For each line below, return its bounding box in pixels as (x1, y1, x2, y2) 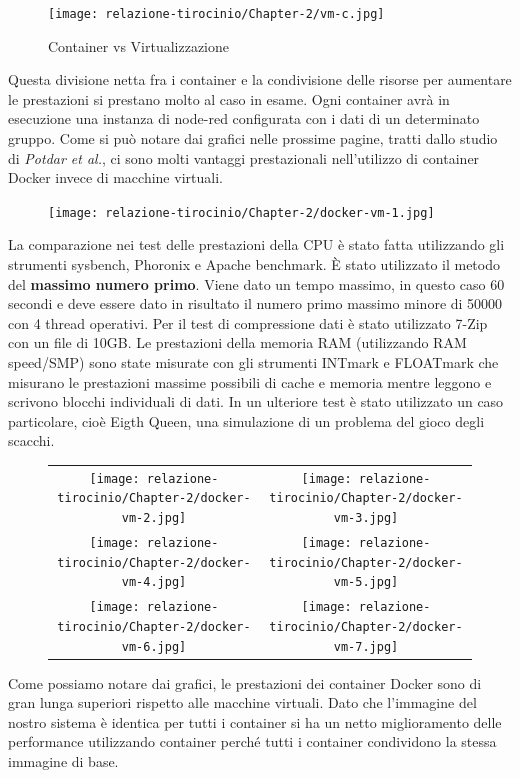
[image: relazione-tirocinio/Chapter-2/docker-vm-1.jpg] (48, 205, 435, 220)
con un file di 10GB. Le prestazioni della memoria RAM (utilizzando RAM (8, 332, 467, 353)
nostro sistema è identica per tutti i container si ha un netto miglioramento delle (8, 711, 502, 732)
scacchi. (8, 430, 55, 451)
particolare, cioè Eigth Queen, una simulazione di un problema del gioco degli (8, 410, 485, 431)
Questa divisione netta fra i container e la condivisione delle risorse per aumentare (8, 69, 512, 90)
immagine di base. (8, 751, 119, 772)
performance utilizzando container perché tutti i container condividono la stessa (8, 731, 497, 752)
